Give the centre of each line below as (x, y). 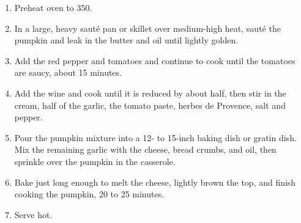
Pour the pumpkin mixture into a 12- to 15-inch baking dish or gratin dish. (155, 137)
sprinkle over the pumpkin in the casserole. (95, 161)
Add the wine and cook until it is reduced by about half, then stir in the (150, 93)
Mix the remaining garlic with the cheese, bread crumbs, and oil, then (145, 149)
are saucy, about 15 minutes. (68, 72)
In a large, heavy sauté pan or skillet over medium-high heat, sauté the (147, 28)
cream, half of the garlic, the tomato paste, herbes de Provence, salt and (150, 105)
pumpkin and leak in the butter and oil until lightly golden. (126, 40)
